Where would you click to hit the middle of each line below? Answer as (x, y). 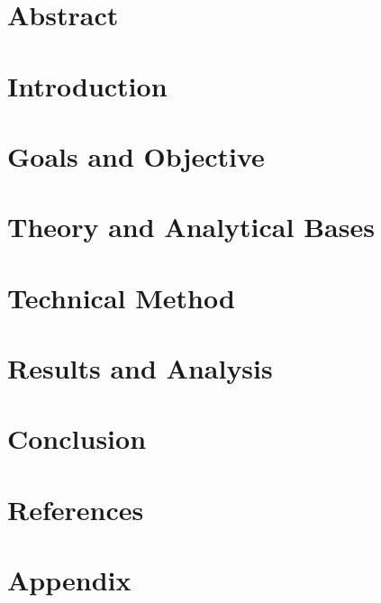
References (76, 509)
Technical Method (121, 297)
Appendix (69, 580)
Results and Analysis (140, 368)
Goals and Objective (136, 155)
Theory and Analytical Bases (191, 227)
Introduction (87, 85)
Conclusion (77, 439)
